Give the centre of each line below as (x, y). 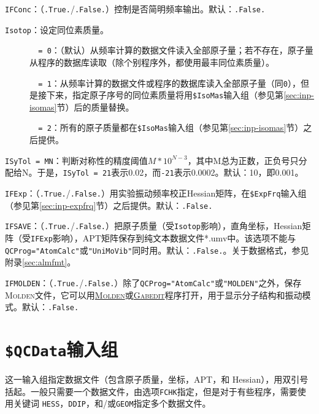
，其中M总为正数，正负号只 (243, 160)
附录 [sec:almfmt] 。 (40, 262)
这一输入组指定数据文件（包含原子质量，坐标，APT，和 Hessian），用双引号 (157, 379)
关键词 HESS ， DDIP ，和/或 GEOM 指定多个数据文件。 (112, 403)
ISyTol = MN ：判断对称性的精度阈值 (76, 160)
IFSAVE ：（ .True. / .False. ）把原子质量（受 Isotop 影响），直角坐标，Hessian (154, 226)
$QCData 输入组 (62, 349)
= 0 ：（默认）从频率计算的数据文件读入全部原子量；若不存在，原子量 (176, 50)
